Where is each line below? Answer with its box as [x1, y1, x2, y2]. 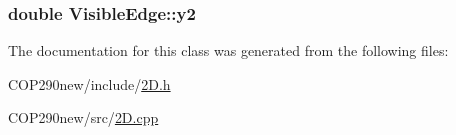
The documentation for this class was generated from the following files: [8, 40, 449, 61]
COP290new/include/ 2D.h [8, 73, 171, 94]
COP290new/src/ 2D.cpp [8, 107, 159, 128]
